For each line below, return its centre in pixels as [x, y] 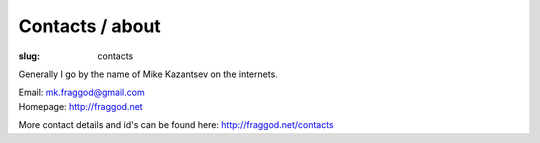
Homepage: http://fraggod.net [81, 106]
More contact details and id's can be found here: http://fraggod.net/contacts [176, 125]
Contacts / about [90, 26]
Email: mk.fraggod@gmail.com [81, 92]
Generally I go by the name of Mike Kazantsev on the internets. [148, 74]
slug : [29, 56]
